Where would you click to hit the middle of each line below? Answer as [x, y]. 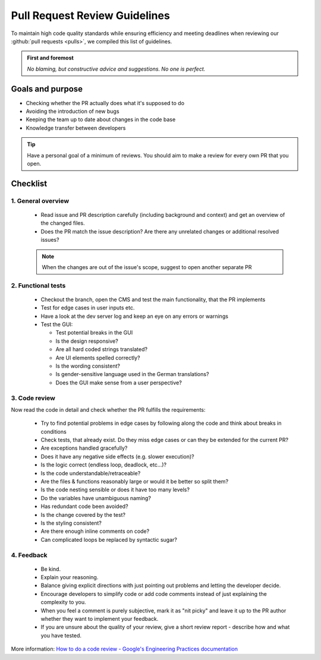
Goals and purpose [47, 89]
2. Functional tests [38, 285]
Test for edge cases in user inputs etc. [88, 308]
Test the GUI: [57, 324]
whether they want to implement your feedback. [100, 619]
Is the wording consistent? [88, 366]
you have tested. [61, 635]
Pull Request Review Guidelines [91, 15]
